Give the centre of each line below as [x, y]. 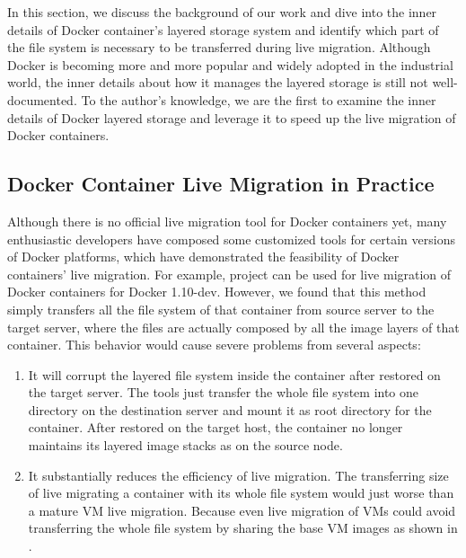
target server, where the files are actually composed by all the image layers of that [233, 327]
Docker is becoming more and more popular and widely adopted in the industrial [230, 64]
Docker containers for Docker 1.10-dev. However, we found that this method [217, 292]
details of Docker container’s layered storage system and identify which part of [223, 29]
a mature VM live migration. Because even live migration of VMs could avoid [242, 510]
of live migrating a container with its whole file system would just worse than [241, 493]
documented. [42, 99]
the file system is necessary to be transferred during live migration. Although [219, 47]
